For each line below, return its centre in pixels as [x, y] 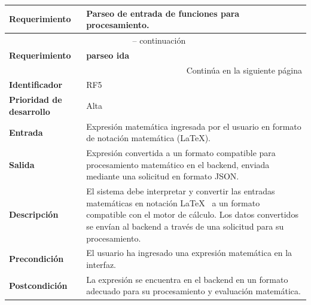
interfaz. [101, 265]
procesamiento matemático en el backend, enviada [178, 164]
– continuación [159, 40]
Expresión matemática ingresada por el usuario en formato [194, 126]
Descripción [34, 214]
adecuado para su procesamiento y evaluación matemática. [193, 291]
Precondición [36, 259]
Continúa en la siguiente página [244, 70]
